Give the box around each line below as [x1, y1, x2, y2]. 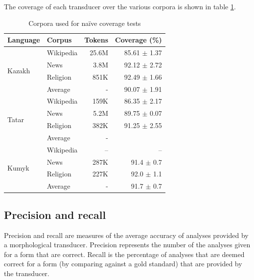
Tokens [84, 35, 108, 45]
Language [7, 35, 40, 45]
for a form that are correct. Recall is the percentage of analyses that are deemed [4, 249, 245, 259]
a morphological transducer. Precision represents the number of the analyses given [4, 239, 251, 250]
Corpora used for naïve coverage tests [28, 18, 141, 28]
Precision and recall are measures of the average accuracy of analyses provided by [4, 230, 249, 240]
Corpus [46, 35, 72, 45]
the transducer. [4, 268, 49, 278]
